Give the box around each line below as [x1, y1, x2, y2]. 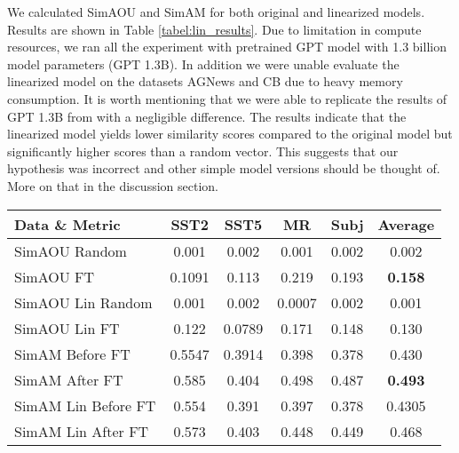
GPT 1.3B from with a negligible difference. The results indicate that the [7, 107, 407, 125]
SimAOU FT [14, 266, 95, 287]
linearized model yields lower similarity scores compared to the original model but [7, 124, 453, 143]
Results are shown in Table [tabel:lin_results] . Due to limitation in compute [7, 20, 422, 38]
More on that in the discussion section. [7, 176, 218, 195]
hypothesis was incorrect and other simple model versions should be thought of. [7, 159, 440, 178]
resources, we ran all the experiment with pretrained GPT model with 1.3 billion [7, 37, 447, 56]
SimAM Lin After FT [14, 420, 149, 441]
